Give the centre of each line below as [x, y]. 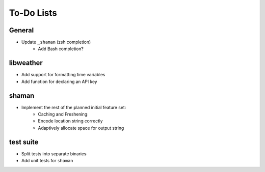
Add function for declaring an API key [59, 82]
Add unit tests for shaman [47, 161]
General [22, 30]
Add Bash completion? [61, 49]
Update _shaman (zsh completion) [56, 42]
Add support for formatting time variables [63, 75]
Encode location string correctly [70, 121]
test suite [24, 142]
